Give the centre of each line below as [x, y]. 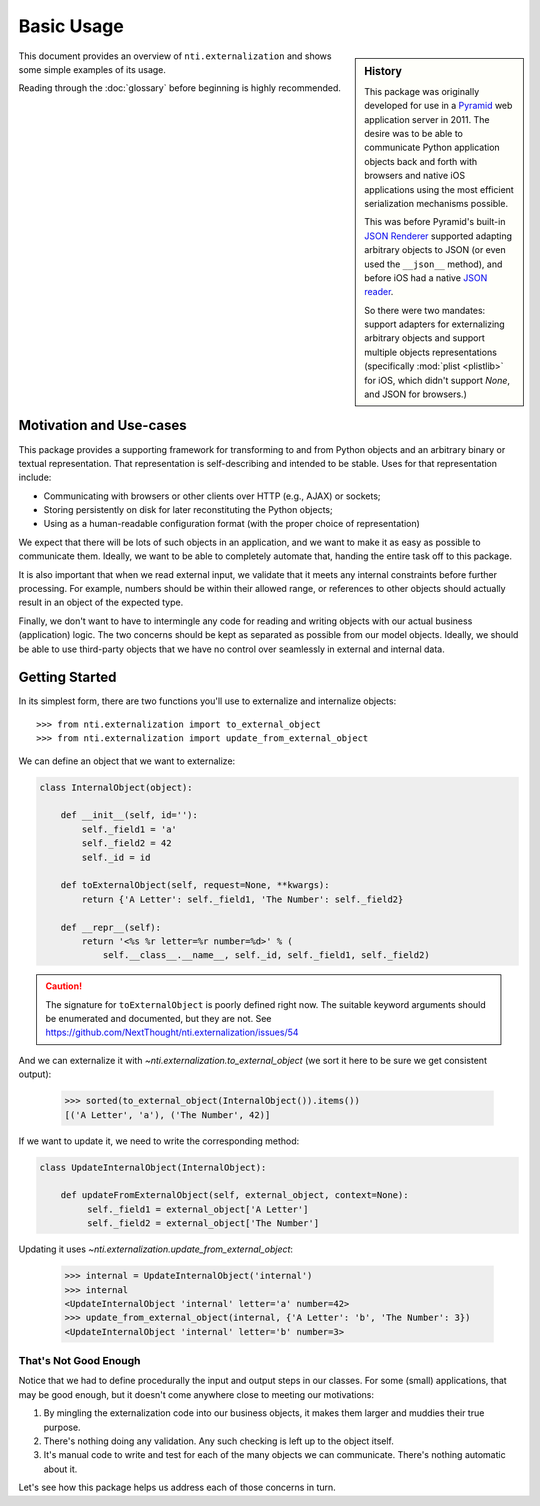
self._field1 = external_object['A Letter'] [197, 1209]
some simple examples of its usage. [92, 69]
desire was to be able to [414, 133]
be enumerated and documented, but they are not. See [158, 1019]
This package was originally [422, 91]
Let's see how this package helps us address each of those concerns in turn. [177, 1487]
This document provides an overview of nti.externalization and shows [175, 56]
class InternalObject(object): [116, 787]
